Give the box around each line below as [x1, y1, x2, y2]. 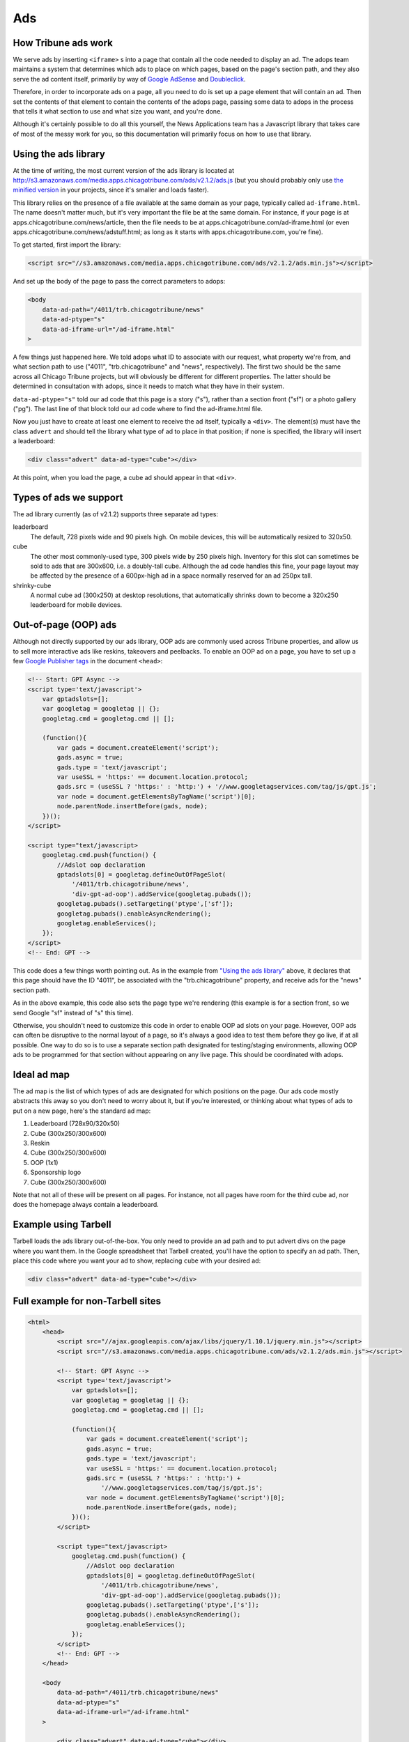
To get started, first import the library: [13, 240, 121, 249]
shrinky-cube [13, 581, 52, 589]
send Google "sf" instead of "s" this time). [13, 1008, 134, 1017]
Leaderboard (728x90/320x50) [30, 1119, 121, 1128]
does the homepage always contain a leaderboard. [13, 1201, 160, 1209]
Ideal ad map [13, 1068, 70, 1080]
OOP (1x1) [30, 1158, 59, 1166]
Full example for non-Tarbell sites [13, 1295, 162, 1307]
